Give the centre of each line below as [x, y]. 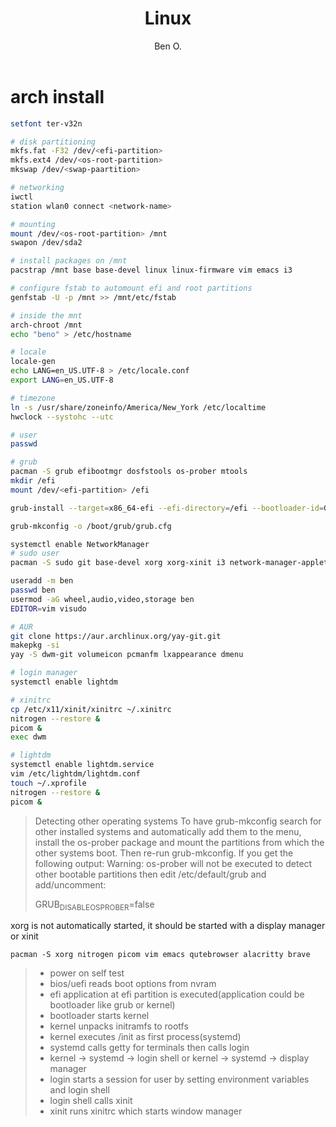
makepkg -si [35, 645]
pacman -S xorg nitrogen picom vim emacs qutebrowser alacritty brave [160, 955]
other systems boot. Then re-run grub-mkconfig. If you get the [164, 853]
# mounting [33, 224]
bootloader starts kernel [99, 1016]
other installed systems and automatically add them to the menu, [168, 831]
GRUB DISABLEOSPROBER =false [94, 905]
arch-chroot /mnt [46, 325]
